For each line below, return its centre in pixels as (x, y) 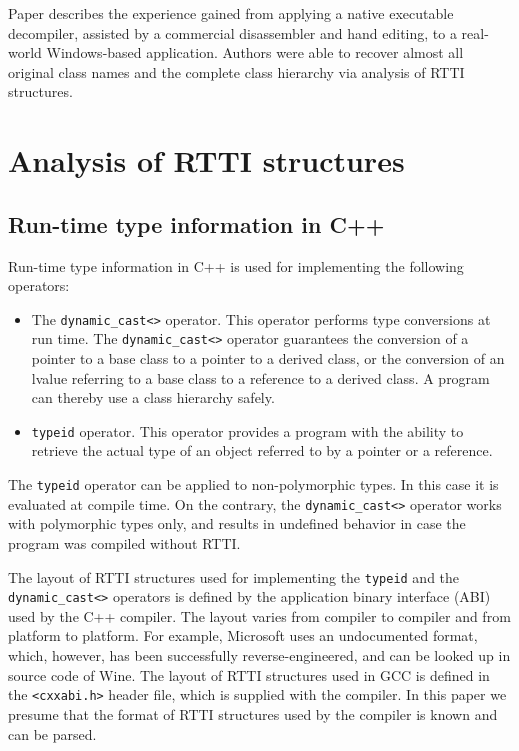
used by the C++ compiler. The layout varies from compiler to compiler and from (259, 615)
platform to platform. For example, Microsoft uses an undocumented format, (243, 635)
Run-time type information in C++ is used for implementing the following (236, 265)
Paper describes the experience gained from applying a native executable (231, 13)
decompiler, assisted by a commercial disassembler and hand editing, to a (232, 32)
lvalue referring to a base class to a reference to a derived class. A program (260, 377)
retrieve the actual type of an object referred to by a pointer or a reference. (262, 450)
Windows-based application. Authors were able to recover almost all (255, 52)
